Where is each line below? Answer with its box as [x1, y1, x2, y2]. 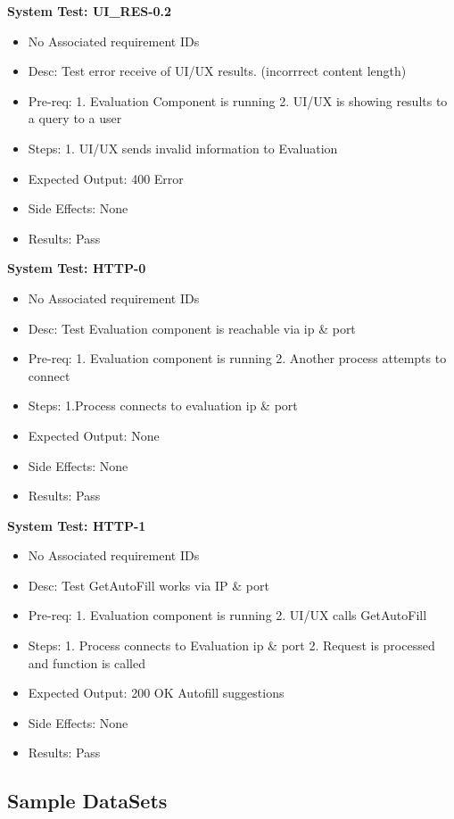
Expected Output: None [28, 426, 160, 444]
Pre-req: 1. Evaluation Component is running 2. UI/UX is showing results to [28, 91, 448, 110]
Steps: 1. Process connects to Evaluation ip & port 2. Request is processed [28, 636, 435, 655]
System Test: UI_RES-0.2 [7, 2, 172, 20]
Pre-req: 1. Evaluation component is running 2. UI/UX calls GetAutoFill [28, 606, 427, 625]
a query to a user [28, 109, 122, 128]
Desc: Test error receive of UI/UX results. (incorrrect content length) [28, 62, 407, 80]
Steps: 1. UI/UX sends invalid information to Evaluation [28, 138, 338, 157]
